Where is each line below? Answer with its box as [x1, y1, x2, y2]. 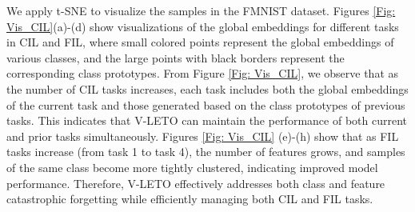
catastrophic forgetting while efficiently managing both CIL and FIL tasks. [6, 190, 373, 207]
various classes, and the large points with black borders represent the [6, 49, 345, 66]
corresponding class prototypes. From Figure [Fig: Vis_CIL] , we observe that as [6, 65, 399, 82]
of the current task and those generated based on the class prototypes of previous [6, 96, 405, 113]
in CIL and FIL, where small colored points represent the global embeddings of [6, 34, 394, 50]
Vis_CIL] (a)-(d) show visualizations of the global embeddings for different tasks [6, 18, 399, 34]
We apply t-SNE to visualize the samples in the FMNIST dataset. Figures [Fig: [6, 2, 396, 18]
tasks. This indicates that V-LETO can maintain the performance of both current [6, 112, 407, 129]
